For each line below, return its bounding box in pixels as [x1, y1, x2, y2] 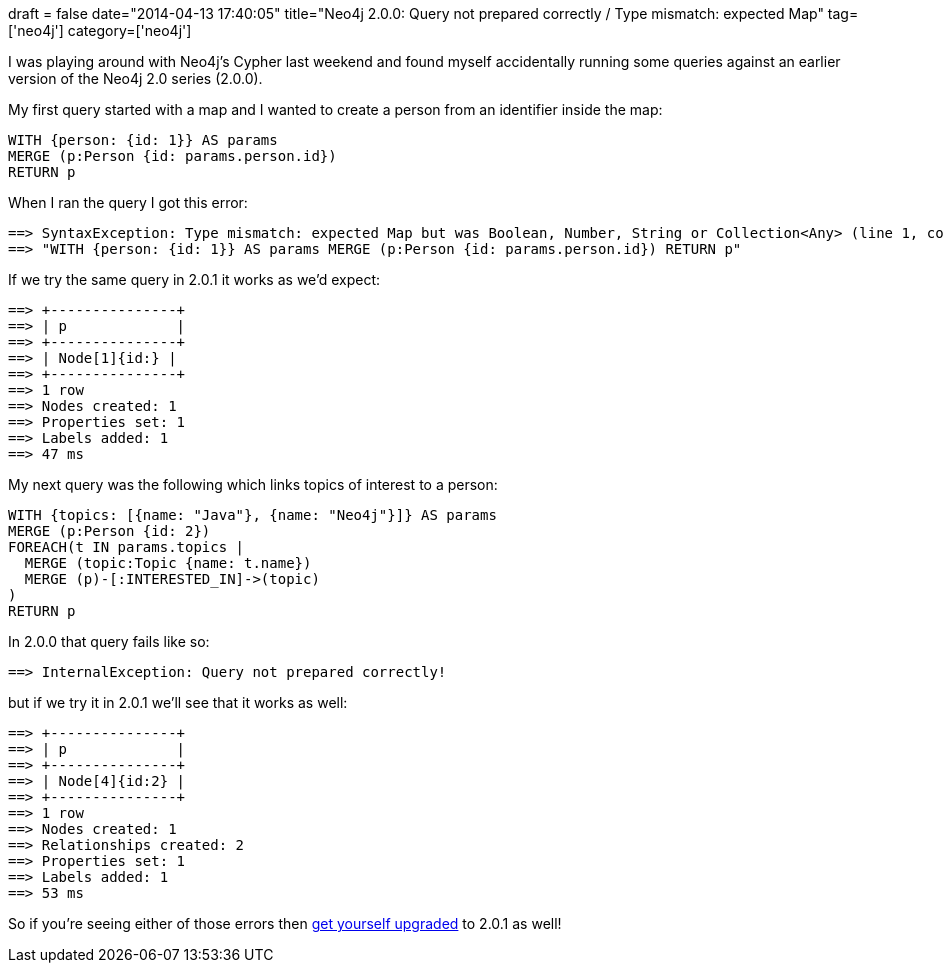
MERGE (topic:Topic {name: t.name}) [24, 555, 312, 571]
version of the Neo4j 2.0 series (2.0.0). [8, 70, 263, 87]
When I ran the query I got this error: [8, 194, 248, 211]
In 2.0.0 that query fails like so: [8, 633, 210, 650]
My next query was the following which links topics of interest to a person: [8, 476, 498, 493]
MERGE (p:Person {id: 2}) [8, 523, 211, 539]
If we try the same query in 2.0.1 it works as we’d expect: [8, 271, 381, 288]
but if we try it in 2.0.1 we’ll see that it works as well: [8, 694, 348, 711]
